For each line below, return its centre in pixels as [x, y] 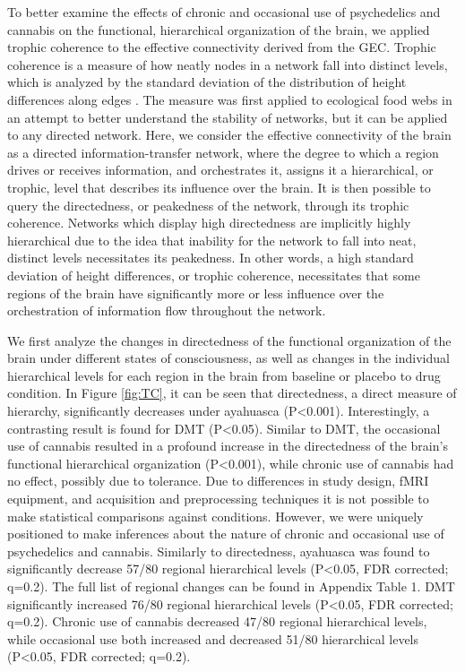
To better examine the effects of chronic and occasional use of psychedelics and [224, 12]
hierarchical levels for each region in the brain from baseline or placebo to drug [224, 375]
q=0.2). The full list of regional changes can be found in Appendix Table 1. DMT [231, 586]
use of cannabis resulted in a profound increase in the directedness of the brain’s [228, 446]
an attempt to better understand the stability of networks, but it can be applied [228, 117]
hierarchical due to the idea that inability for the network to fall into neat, [212, 240]
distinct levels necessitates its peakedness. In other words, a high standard [211, 258]
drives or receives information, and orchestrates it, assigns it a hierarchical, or [220, 170]
